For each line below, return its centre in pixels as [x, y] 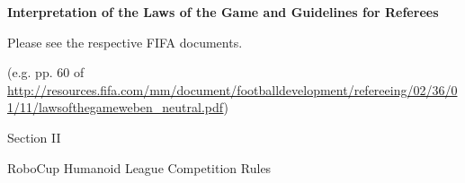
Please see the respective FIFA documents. [125, 42]
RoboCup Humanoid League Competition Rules [139, 167]
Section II [34, 137]
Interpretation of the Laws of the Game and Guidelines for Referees [223, 12]
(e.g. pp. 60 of [46, 72]
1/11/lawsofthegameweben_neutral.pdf [116, 107]
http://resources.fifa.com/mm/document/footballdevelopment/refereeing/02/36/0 [232, 89]
